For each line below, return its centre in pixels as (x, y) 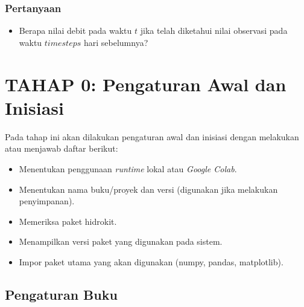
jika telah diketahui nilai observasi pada (214, 31)
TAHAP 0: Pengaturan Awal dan (146, 84)
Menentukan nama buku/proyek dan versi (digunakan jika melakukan (148, 189)
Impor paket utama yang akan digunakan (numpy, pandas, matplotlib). (151, 261)
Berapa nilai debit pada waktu (75, 31)
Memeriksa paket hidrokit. (68, 221)
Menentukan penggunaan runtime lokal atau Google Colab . (128, 168)
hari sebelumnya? (116, 42)
